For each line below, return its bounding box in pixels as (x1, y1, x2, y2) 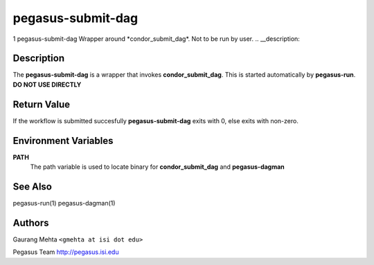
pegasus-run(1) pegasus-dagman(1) (12, 199, 116, 207)
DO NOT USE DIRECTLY (12, 80, 82, 89)
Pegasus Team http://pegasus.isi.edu (12, 248, 119, 256)
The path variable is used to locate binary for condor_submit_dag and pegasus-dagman (30, 163, 285, 171)
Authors (12, 217, 49, 228)
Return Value (12, 98, 71, 110)
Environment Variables (12, 135, 114, 147)
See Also (12, 181, 52, 192)
